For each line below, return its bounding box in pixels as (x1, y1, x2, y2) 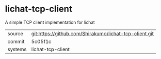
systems (7, 46, 27, 53)
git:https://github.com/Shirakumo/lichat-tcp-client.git (31, 30, 154, 37)
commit (7, 38, 25, 44)
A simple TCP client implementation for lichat (5, 19, 95, 25)
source (7, 30, 23, 37)
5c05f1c (31, 38, 52, 44)
